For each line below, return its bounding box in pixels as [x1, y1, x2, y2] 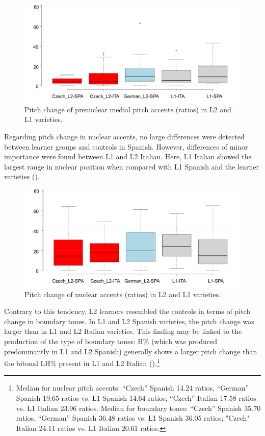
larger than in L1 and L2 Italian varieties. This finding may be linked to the [4, 326, 242, 336]
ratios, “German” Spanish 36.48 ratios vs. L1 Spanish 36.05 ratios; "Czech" [16, 413, 250, 423]
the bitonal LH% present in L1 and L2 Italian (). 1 [4, 356, 160, 368]
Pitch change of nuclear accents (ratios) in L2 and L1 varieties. [24, 288, 221, 299]
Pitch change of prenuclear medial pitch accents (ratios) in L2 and [24, 104, 231, 114]
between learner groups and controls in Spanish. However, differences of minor [4, 141, 248, 152]
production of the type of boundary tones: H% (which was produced [4, 335, 217, 346]
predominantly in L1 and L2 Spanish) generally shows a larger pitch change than [4, 346, 257, 356]
